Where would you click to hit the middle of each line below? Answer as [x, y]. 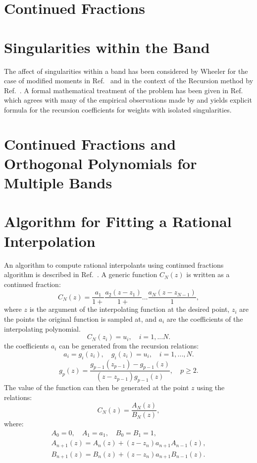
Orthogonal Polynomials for [101, 163]
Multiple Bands [58, 183]
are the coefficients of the [205, 318]
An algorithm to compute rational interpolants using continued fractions [114, 264]
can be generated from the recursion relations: [129, 346]
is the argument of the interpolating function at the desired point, [129, 309]
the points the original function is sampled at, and [80, 318]
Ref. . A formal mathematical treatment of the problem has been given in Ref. [124, 90]
